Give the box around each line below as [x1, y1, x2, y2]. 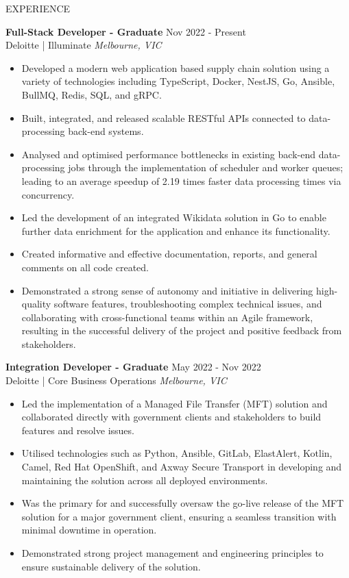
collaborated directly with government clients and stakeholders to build [21, 410, 322, 424]
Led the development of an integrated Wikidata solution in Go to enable [21, 210, 326, 225]
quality [21, 297, 51, 311]
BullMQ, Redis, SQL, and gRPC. [21, 87, 162, 101]
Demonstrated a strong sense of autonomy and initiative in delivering [21, 283, 313, 297]
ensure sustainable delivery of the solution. [21, 559, 201, 573]
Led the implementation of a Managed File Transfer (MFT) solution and [21, 396, 328, 410]
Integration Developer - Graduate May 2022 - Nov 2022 [5, 360, 261, 374]
